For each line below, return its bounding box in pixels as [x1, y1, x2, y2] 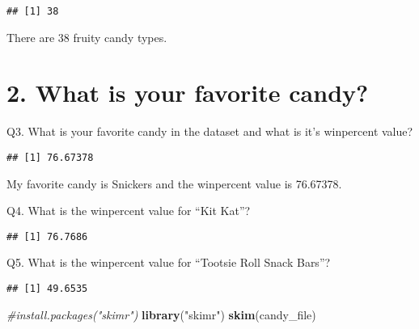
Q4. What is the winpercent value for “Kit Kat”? [6, 202, 251, 219]
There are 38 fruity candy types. [6, 28, 167, 45]
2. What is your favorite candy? [6, 76, 369, 109]
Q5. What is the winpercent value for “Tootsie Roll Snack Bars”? [6, 254, 331, 271]
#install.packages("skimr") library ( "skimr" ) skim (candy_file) [6, 306, 316, 323]
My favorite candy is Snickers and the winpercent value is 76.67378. [6, 175, 342, 192]
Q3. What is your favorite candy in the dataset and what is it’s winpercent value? [6, 123, 413, 140]
